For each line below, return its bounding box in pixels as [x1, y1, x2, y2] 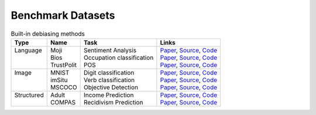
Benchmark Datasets [11, 9, 115, 22]
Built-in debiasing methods [11, 29, 85, 38]
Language [14, 46, 42, 54]
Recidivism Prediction [83, 98, 143, 106]
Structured [14, 91, 44, 99]
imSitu [50, 76, 68, 84]
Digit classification [83, 68, 135, 76]
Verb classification [83, 76, 135, 84]
